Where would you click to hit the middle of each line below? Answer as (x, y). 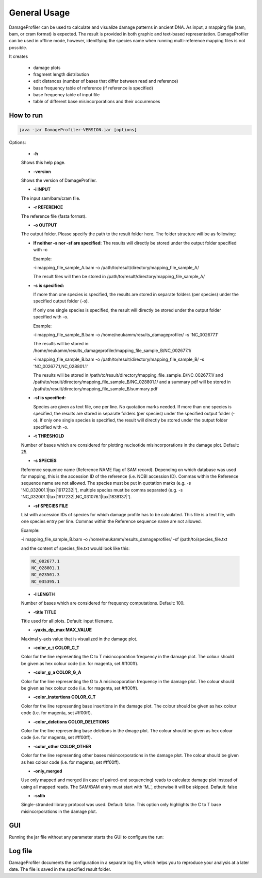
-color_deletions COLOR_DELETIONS (71, 721)
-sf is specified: (49, 398)
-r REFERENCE (48, 207)
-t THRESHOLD (49, 436)
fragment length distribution (61, 74)
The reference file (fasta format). (54, 216)
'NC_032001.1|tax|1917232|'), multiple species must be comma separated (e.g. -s (102, 490)
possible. (18, 47)
